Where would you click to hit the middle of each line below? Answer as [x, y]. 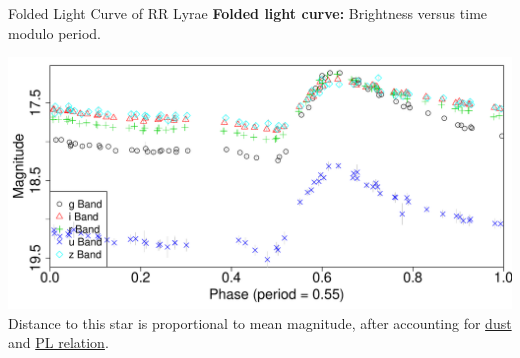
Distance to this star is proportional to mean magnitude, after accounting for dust [260, 322]
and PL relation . [58, 342]
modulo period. [55, 32]
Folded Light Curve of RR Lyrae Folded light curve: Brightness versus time [248, 13]
